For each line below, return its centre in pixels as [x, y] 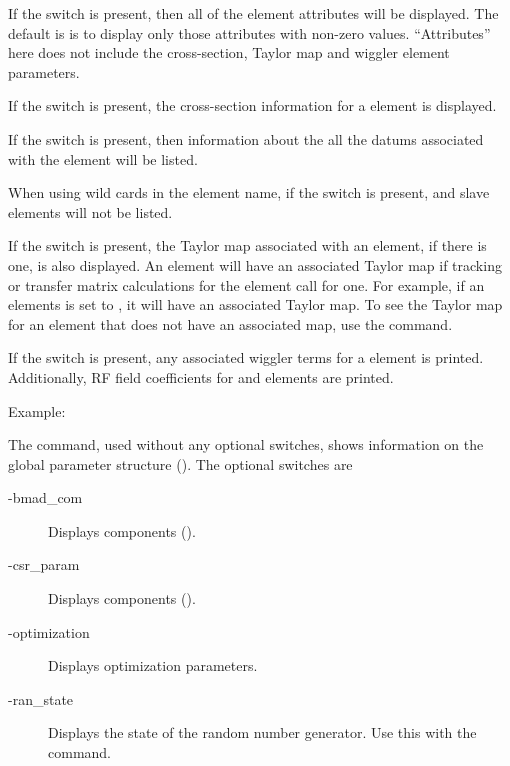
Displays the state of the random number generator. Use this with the [262, 732]
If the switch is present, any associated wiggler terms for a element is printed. [246, 357]
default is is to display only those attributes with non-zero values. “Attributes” [249, 32]
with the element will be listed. [103, 158]
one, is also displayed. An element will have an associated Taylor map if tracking [255, 264]
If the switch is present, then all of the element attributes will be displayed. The [253, 13]
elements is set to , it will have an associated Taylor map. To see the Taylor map [255, 304]
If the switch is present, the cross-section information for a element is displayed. [252, 105]
